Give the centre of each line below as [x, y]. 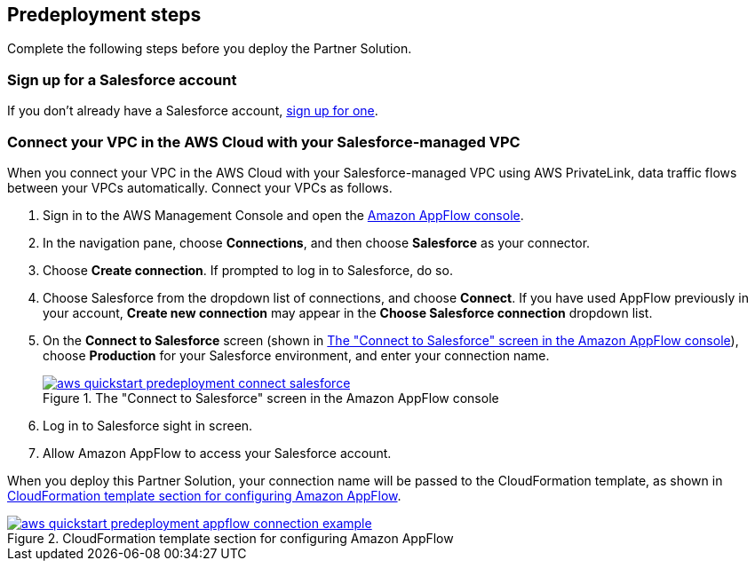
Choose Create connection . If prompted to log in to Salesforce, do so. [248, 270]
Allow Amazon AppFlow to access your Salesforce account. [217, 453]
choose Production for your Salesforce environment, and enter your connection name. [296, 355]
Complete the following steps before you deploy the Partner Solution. [210, 49]
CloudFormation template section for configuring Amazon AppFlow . [204, 495]
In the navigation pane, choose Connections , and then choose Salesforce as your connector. [317, 242]
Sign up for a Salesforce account [122, 79]
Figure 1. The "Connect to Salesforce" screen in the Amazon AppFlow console [271, 398]
